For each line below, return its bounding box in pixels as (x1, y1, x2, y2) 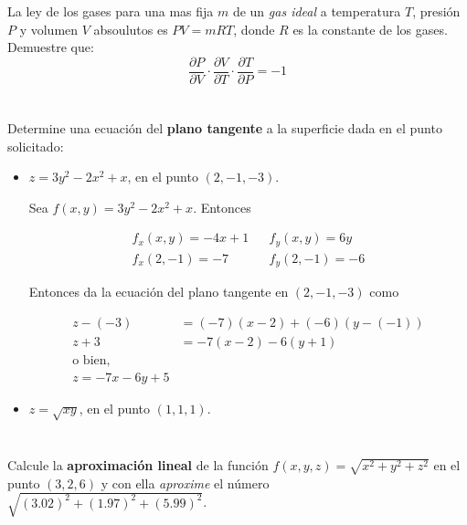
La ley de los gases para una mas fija (7, 2, 214, 20)
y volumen (19, 19, 79, 38)
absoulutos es (93, 19, 168, 38)
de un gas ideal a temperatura (232, 2, 401, 20)
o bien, (72, 354, 111, 368)
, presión (412, 2, 461, 20)
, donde (233, 19, 275, 38)
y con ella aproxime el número (101, 473, 270, 492)
